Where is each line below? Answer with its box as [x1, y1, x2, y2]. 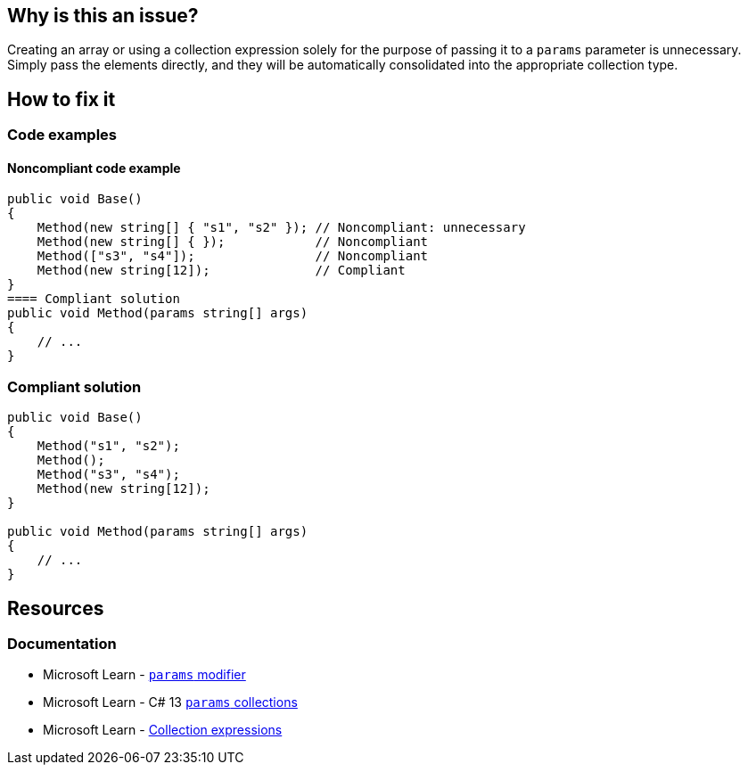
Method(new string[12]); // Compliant [37, 263, 406, 278]
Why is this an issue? [7, 4, 199, 27]
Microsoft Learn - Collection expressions [43, 722, 283, 738]
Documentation [7, 635, 117, 653]
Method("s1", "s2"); [37, 439, 180, 454]
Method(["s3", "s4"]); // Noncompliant [37, 249, 429, 264]
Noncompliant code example [7, 160, 181, 176]
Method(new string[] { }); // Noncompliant [37, 234, 429, 250]
